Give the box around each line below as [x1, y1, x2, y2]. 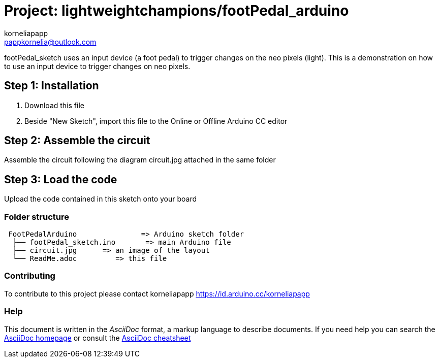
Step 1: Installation [4, 79, 99, 92]
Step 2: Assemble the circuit [4, 134, 150, 147]
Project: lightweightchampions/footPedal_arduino [4, 2, 349, 19]
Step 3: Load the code [4, 173, 117, 186]
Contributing [4, 271, 55, 281]
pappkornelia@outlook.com [4, 37, 97, 46]
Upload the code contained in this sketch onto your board [4, 194, 197, 204]
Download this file [24, 101, 84, 110]
